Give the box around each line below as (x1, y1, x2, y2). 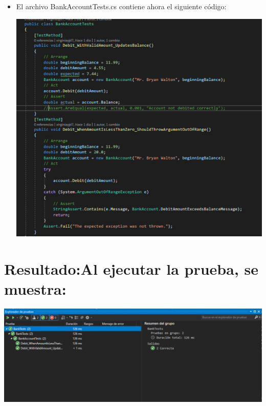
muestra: (4, 278, 66, 299)
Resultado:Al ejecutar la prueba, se (4, 258, 259, 279)
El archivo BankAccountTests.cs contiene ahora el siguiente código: (16, 1, 227, 11)
